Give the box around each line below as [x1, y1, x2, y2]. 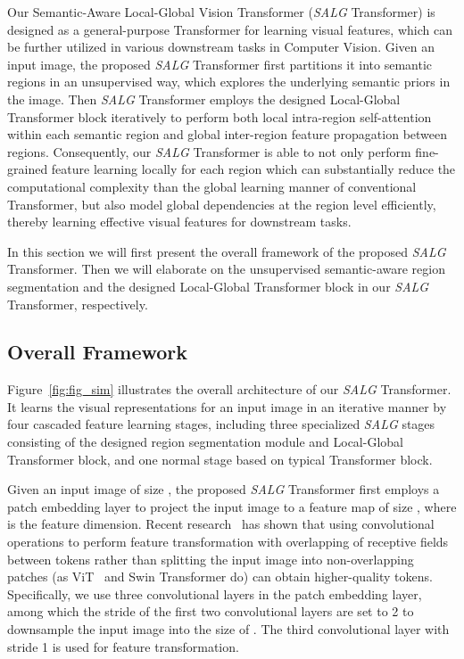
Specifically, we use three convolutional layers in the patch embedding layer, [7, 584, 422, 603]
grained [7, 160, 48, 178]
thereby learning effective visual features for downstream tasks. [7, 212, 352, 231]
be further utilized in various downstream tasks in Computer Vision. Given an [7, 37, 435, 56]
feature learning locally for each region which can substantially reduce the [51, 160, 456, 178]
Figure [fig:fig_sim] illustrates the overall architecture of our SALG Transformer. [7, 380, 452, 399]
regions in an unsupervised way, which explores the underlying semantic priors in [7, 72, 451, 91]
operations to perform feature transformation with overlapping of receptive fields [7, 532, 449, 551]
